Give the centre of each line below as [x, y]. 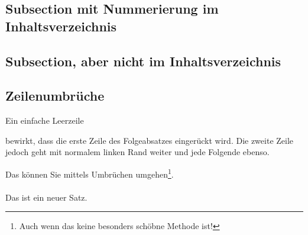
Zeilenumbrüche [55, 96]
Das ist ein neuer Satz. [46, 197]
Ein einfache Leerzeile [45, 120]
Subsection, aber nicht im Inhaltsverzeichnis [143, 61]
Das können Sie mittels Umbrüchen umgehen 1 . [90, 173]
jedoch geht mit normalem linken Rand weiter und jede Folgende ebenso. [137, 152]
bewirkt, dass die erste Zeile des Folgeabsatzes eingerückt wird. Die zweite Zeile [150, 140]
